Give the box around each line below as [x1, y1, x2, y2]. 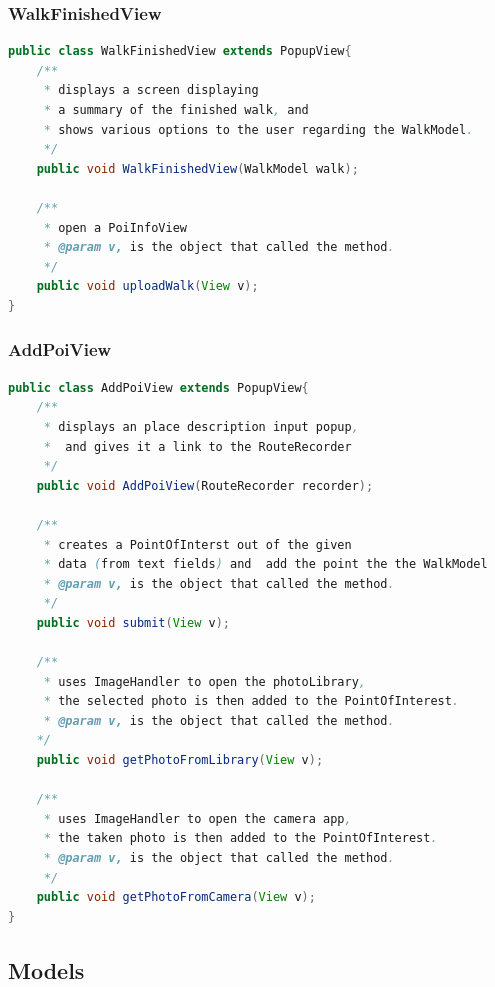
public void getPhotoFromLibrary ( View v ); [36, 753, 324, 768]
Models [8, 954, 85, 985]
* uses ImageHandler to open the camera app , [43, 811, 352, 826]
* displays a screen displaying [43, 83, 259, 98]
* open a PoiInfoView [43, 220, 187, 235]
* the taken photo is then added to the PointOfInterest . [43, 831, 438, 846]
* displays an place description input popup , [43, 419, 359, 434]
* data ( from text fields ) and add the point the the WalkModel [43, 557, 488, 572]
